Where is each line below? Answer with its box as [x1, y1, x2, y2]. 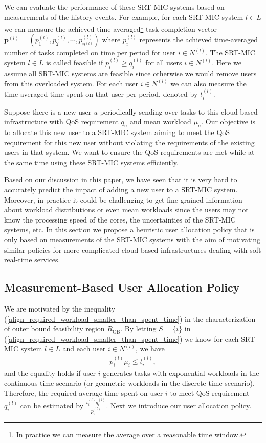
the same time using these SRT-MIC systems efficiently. [4, 157, 179, 167]
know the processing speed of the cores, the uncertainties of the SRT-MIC [4, 214, 236, 225]
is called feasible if [46, 57, 103, 68]
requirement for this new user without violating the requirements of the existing [4, 137, 255, 147]
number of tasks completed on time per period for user [4, 47, 176, 58]
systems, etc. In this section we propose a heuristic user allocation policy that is [4, 224, 255, 235]
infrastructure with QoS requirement [4, 116, 119, 127]
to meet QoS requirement [170, 387, 250, 398]
